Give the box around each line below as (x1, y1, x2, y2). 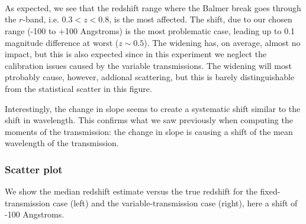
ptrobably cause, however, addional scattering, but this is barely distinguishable (5, 71, 295, 83)
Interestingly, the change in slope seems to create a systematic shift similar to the (5, 102, 301, 114)
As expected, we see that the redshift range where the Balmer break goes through (5, 1, 301, 14)
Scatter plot (5, 162, 63, 176)
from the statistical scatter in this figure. (5, 82, 152, 94)
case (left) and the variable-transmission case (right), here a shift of (53, 196, 298, 209)
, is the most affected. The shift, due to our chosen (109, 13, 292, 25)
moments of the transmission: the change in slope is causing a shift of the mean (5, 125, 293, 137)
